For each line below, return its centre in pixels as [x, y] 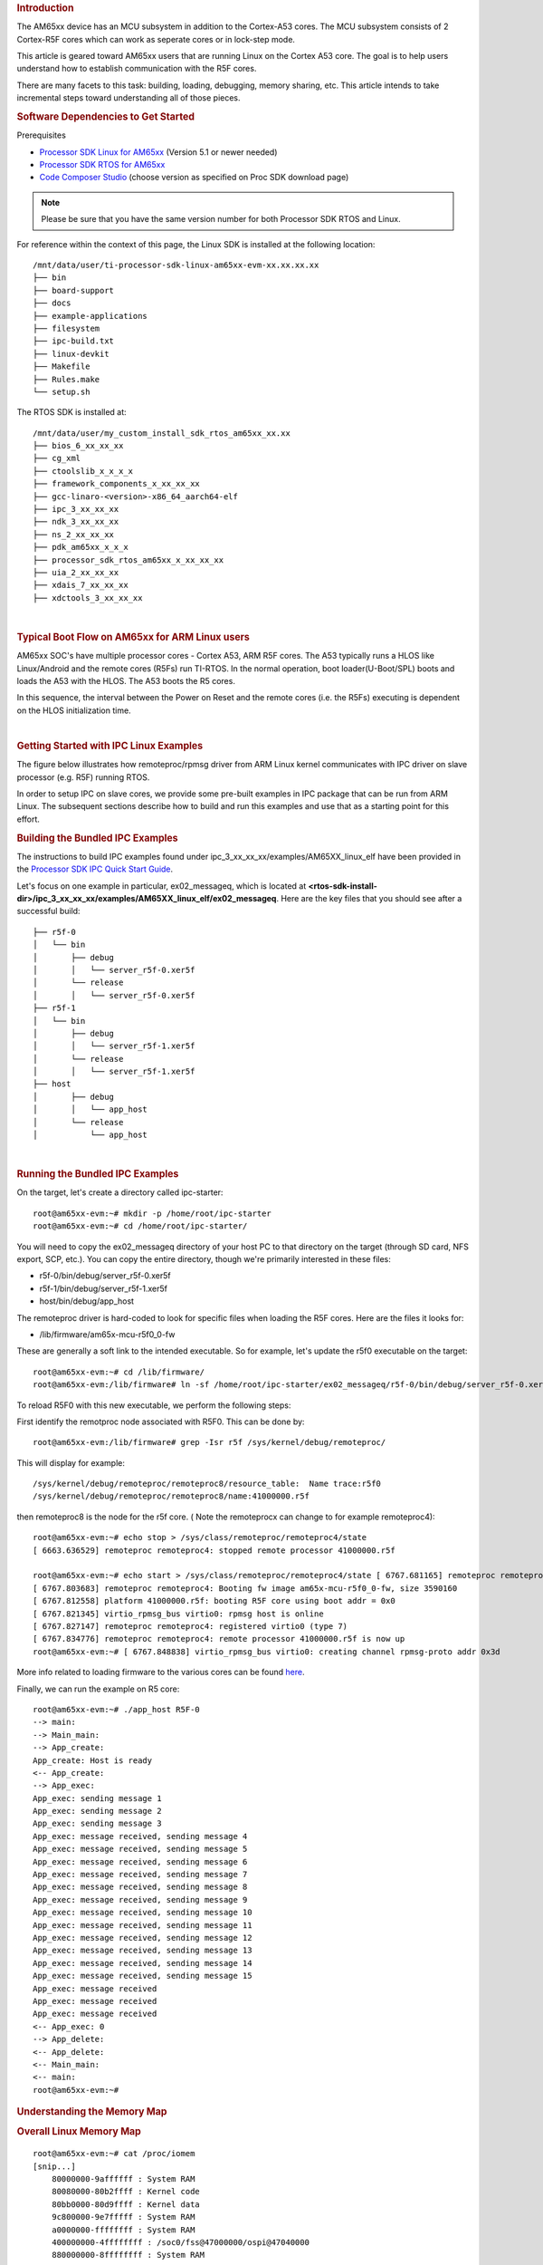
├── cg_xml [57, 458]
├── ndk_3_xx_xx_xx [76, 522]
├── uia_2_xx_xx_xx [76, 572]
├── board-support [74, 290]
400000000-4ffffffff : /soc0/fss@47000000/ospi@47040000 [180, 2242]
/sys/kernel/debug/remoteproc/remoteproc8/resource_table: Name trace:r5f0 [207, 1484]
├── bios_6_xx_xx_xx [78, 446]
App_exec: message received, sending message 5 [140, 1849]
